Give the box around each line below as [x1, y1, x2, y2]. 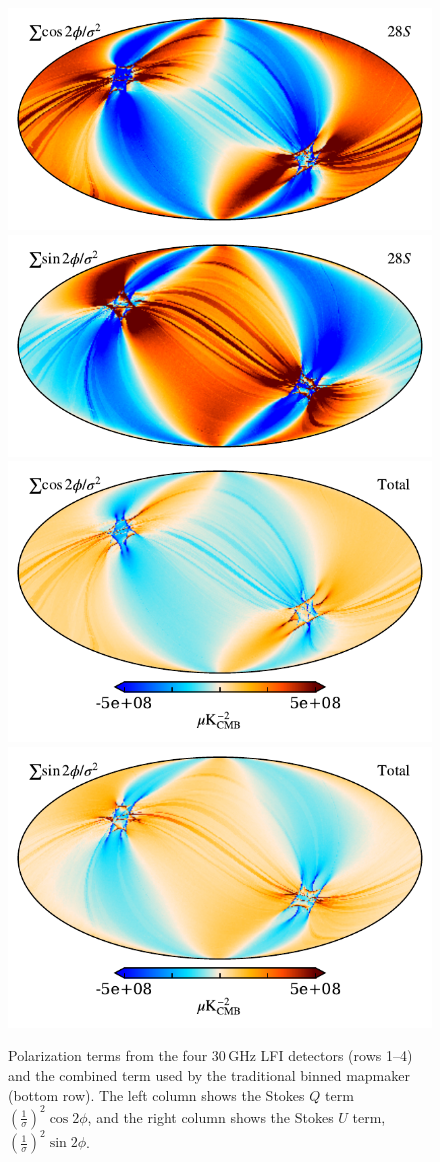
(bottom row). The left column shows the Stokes [8, 1084, 305, 1105]
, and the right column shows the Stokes [87, 1106, 334, 1127]
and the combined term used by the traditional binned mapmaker [8, 1064, 410, 1085]
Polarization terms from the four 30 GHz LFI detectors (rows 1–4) [8, 1045, 413, 1066]
